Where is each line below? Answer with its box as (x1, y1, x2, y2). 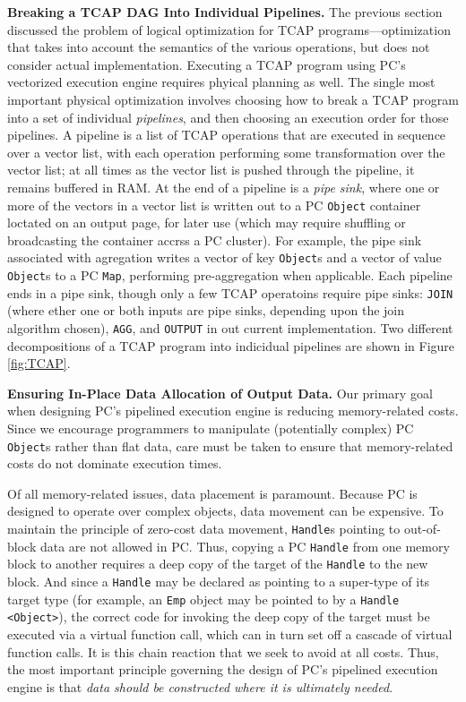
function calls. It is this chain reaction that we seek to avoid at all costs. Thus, (7, 642, 439, 661)
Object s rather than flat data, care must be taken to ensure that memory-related (7, 436, 453, 455)
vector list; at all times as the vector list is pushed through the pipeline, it (7, 160, 415, 179)
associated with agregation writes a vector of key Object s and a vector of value (7, 248, 442, 267)
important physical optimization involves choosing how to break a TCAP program (7, 90, 459, 108)
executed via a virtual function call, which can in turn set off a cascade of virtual (7, 624, 453, 643)
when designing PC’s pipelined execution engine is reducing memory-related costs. (7, 401, 459, 420)
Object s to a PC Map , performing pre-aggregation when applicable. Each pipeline (7, 266, 453, 285)
